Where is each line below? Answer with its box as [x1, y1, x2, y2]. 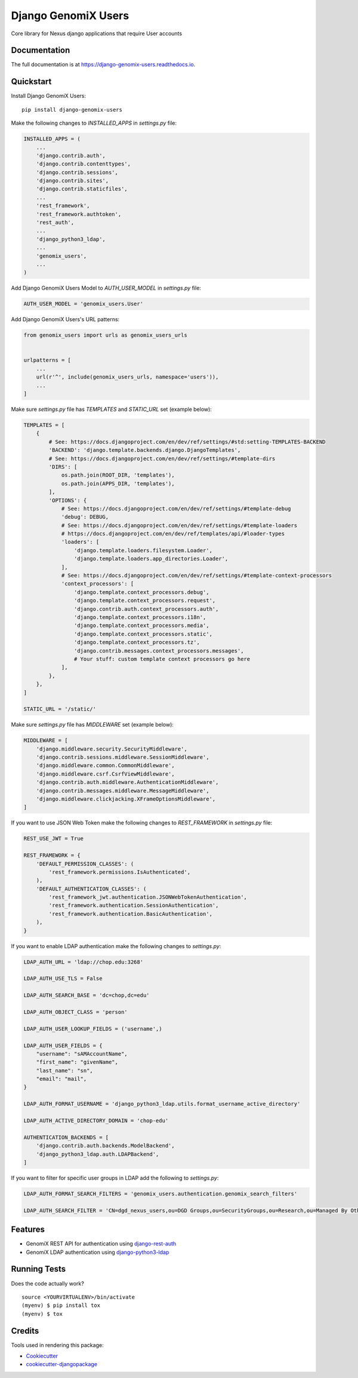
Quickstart [11, 76, 52, 87]
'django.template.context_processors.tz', [73, 639, 200, 646]
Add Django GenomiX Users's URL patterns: [11, 316, 120, 323]
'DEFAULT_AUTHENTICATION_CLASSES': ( [36, 885, 147, 892]
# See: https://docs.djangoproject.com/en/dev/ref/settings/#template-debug [61, 505, 292, 512]
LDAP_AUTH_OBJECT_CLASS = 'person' [23, 1008, 128, 1015]
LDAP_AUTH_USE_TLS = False [23, 975, 103, 982]
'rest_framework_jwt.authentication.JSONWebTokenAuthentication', [48, 894, 248, 901]
